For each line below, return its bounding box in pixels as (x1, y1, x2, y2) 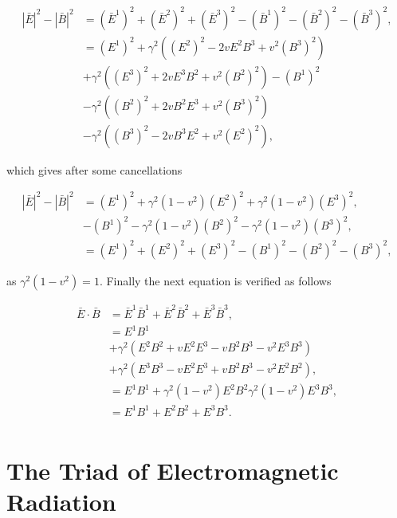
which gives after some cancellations (6, 161, 183, 178)
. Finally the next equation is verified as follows (99, 272, 332, 288)
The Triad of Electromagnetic (6, 453, 339, 486)
